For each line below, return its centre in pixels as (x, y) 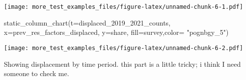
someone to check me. (37, 73)
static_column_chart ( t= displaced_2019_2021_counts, (87, 22)
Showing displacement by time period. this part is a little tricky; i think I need (123, 64)
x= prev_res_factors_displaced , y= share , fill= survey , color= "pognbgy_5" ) (116, 32)
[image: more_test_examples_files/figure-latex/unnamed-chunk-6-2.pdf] (123, 48)
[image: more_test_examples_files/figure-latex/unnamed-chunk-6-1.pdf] (123, 7)
